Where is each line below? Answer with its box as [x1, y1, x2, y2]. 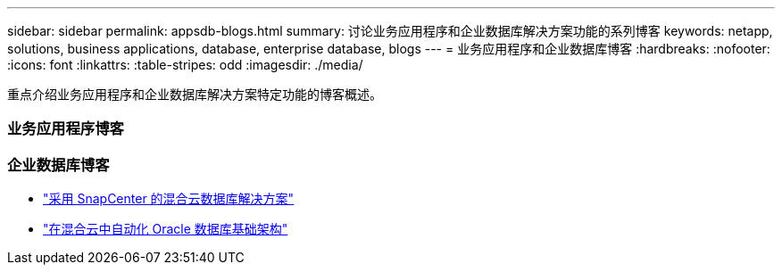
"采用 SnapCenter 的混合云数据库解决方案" [43, 191, 295, 207]
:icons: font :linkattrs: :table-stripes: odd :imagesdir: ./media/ [7, 57, 363, 72]
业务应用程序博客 [7, 120, 124, 138]
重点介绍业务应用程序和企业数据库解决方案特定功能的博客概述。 [7, 87, 382, 102]
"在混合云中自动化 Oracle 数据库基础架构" [43, 221, 288, 237]
